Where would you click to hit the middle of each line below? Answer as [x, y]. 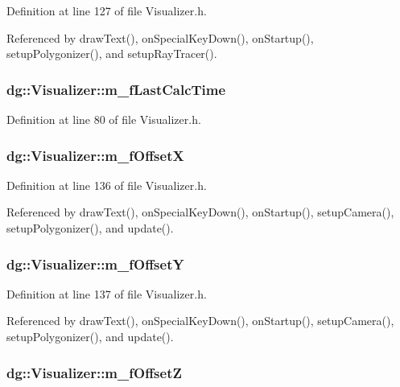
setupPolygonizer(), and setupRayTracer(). [112, 54]
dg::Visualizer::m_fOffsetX [95, 155]
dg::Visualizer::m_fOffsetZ [94, 372]
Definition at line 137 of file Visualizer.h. [107, 293]
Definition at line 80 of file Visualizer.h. [104, 119]
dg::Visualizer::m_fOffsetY [95, 263]
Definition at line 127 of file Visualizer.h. [107, 10]
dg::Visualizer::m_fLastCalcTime [116, 89]
